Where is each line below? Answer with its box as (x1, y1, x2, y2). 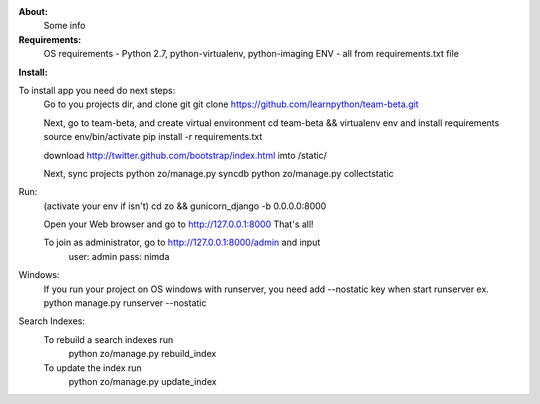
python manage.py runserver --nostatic (43, 297, 207, 309)
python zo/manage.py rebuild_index (68, 348, 217, 360)
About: (18, 6, 49, 17)
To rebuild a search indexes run (43, 333, 174, 345)
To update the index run (43, 361, 142, 374)
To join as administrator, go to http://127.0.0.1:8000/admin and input (43, 236, 321, 249)
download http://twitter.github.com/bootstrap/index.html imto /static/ (43, 149, 327, 161)
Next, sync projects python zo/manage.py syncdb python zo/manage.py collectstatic (43, 167, 394, 179)
